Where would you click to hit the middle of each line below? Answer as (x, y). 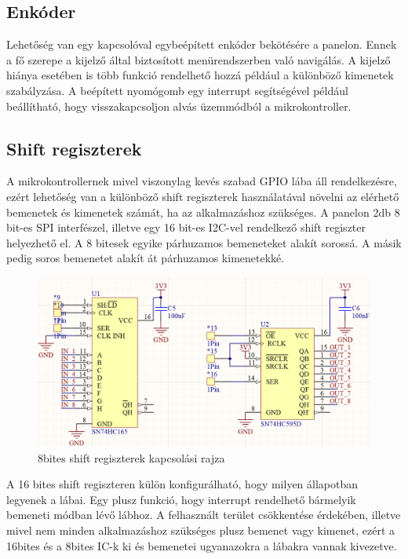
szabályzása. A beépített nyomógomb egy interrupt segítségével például (177, 90)
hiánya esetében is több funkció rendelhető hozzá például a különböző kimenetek (200, 75)
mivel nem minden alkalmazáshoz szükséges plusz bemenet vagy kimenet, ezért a (200, 530)
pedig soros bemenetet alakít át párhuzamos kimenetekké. (146, 258)
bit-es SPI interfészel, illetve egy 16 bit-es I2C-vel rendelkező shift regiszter (186, 227)
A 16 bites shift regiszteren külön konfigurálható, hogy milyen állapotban (182, 484)
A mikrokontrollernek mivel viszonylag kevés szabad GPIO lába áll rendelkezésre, (202, 181)
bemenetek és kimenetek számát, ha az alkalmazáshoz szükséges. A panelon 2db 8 (203, 212)
